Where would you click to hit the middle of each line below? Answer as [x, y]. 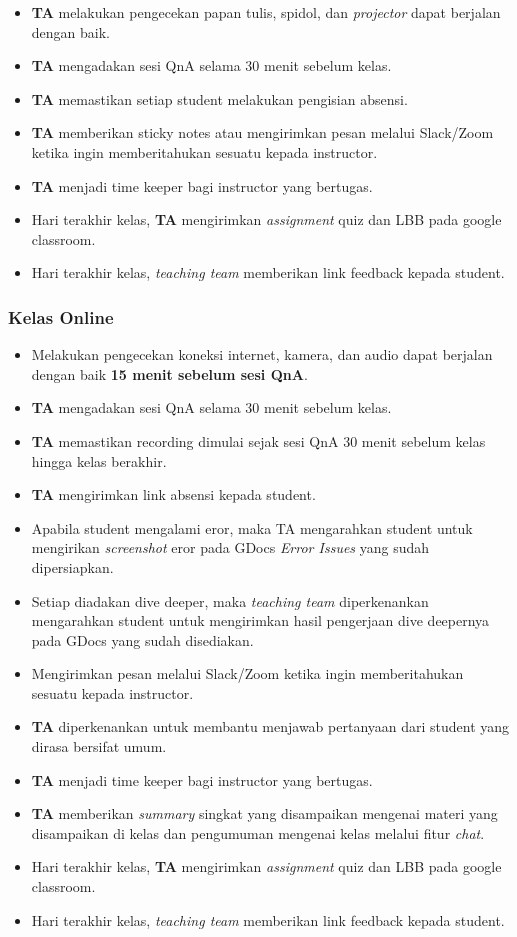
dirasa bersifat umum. [99, 746]
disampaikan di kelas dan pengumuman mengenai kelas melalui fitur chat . [258, 832]
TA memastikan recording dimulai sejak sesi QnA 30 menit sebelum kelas [258, 440]
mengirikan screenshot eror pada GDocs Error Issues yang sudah [230, 547]
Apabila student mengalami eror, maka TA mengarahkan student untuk [252, 527]
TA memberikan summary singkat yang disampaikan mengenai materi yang [264, 813]
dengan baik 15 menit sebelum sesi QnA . [169, 373]
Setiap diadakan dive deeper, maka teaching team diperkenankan [230, 600]
